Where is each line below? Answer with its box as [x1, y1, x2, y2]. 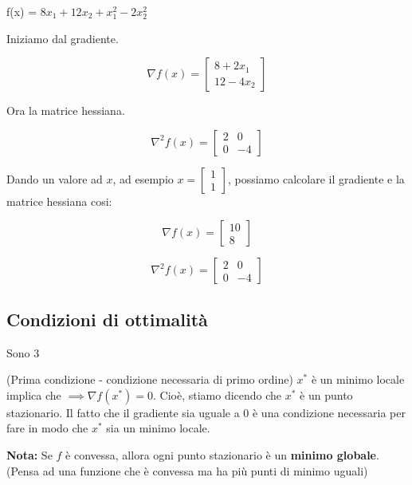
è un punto [300, 386, 353, 403]
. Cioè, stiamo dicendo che [153, 386, 282, 403]
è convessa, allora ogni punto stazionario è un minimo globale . [65, 446, 379, 463]
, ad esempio [112, 170, 174, 187]
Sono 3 [6, 344, 40, 361]
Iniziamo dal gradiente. [6, 30, 119, 46]
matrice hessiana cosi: [6, 192, 112, 209]
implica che [6, 386, 61, 403]
